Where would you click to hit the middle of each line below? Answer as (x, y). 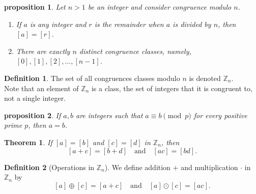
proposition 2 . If (33, 115)
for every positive (220, 115)
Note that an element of (41, 88)
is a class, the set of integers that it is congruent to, (172, 88)
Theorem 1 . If (28, 142)
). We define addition (137, 167)
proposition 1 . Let (35, 7)
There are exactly (43, 51)
